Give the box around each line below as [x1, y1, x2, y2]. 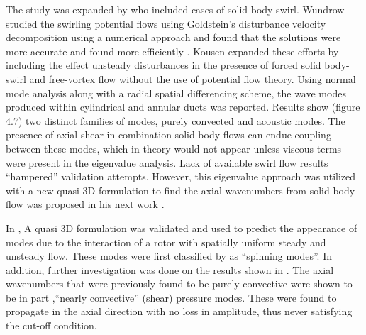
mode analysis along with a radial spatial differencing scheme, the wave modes [6, 85, 346, 100]
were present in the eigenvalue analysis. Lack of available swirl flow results [6, 155, 328, 170]
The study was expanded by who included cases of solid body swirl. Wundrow [6, 2, 345, 16]
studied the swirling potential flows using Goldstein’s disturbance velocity [6, 16, 326, 31]
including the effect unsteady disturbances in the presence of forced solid [6, 57, 321, 72]
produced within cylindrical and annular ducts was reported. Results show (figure [6, 99, 360, 114]
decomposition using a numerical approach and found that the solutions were [6, 30, 341, 45]
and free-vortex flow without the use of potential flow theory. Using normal [29, 71, 356, 86]
